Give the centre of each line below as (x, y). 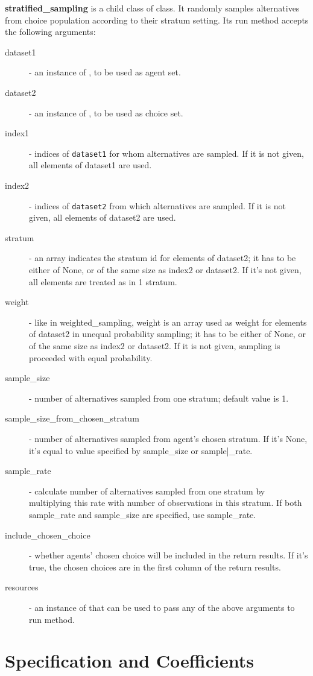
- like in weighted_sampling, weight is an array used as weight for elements (168, 322)
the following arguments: (50, 32)
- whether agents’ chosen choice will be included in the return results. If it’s (169, 555)
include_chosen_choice (48, 535)
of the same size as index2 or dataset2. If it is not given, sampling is (155, 346)
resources (22, 587)
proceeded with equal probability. (91, 357)
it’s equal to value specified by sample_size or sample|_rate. (141, 450)
